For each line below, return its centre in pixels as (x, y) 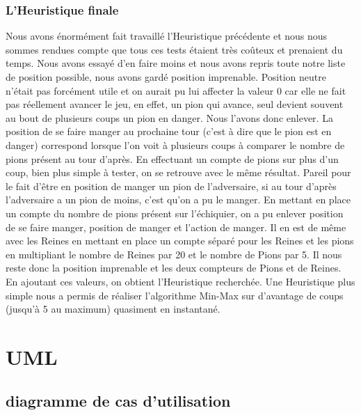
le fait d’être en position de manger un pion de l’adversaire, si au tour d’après (171, 186)
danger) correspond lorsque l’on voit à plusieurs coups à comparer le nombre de (175, 144)
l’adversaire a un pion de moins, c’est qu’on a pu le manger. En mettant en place (178, 199)
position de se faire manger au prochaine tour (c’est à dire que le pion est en (169, 131)
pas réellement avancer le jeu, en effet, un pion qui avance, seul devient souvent (175, 104)
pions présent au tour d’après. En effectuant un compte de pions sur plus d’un (172, 158)
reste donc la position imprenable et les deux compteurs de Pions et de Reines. (174, 268)
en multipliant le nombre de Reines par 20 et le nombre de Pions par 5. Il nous (174, 254)
